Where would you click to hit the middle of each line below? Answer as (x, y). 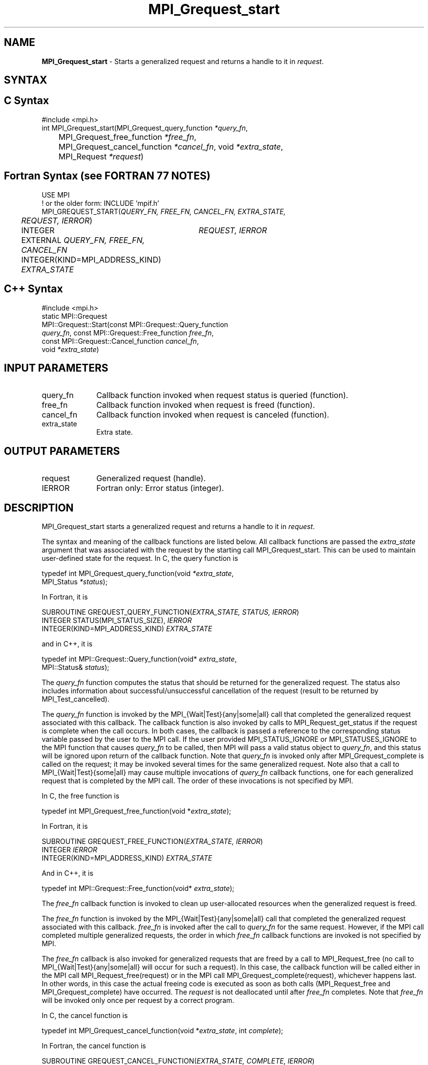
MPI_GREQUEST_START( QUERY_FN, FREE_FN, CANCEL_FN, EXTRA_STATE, (164, 211)
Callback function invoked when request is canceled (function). (213, 415)
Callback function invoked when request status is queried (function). (222, 395)
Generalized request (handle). (151, 478)
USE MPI (56, 195)
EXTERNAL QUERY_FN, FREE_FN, (83, 240)
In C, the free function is (81, 796)
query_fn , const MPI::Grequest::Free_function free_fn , (128, 333)
